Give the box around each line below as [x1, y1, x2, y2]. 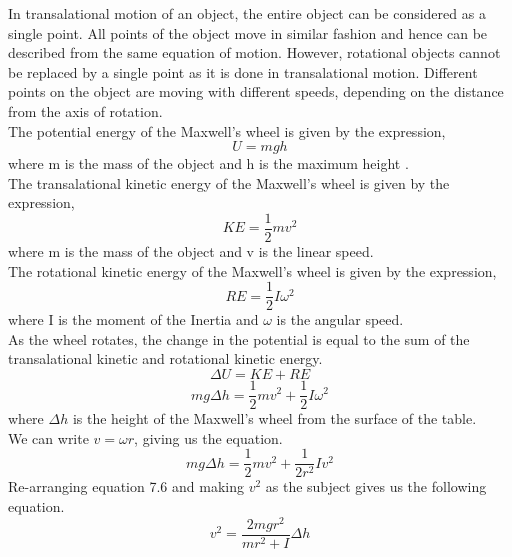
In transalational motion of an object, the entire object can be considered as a [8, 3, 486, 23]
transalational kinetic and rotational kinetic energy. [8, 348, 323, 369]
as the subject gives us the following [265, 476, 487, 497]
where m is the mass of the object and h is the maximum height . [8, 153, 409, 174]
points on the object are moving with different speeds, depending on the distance [8, 81, 504, 102]
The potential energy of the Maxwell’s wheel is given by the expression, [8, 120, 446, 141]
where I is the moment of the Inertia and [8, 309, 259, 330]
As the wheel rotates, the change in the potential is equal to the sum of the [8, 328, 470, 349]
